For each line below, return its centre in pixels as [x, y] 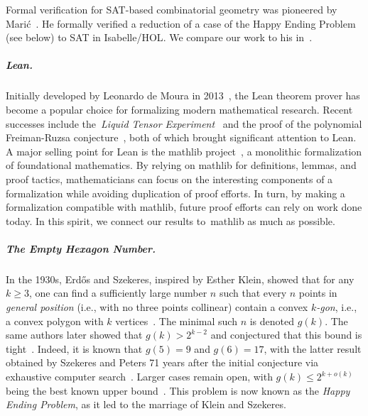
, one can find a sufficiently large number [118, 293]
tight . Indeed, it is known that [74, 348]
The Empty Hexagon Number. [81, 248]
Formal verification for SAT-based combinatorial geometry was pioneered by [172, 9]
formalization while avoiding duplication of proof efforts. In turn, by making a [175, 193]
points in [318, 293]
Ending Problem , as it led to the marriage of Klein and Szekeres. [146, 404]
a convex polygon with [55, 321]
